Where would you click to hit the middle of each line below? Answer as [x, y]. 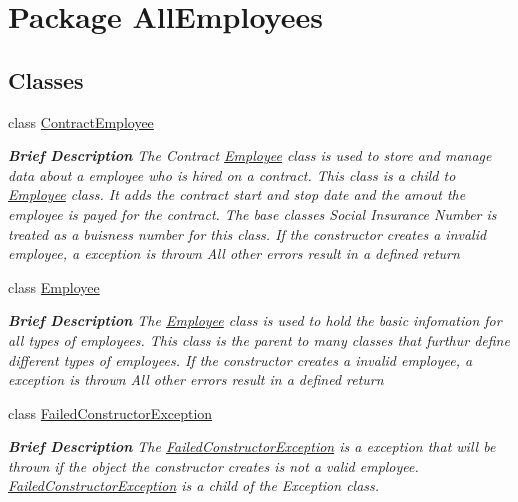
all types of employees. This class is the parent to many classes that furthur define [259, 339]
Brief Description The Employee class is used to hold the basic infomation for [255, 320]
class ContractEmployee [81, 121]
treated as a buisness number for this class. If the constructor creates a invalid [247, 233]
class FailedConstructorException [110, 412]
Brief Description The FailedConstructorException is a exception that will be [252, 446]
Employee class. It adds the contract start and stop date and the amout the [237, 194]
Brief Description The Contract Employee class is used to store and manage [250, 155]
